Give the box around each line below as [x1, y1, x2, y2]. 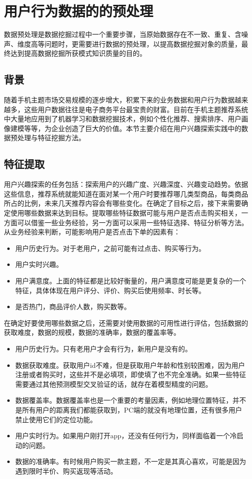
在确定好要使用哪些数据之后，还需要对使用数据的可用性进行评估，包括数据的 [4, 317, 248, 328]
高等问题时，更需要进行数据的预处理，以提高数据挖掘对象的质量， [31, 38, 241, 49]
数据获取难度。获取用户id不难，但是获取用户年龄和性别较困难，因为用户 [15, 360, 245, 370]
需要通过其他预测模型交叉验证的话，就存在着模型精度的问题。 [15, 379, 212, 389]
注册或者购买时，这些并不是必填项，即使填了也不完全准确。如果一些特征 [15, 369, 246, 380]
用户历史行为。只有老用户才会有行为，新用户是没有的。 [15, 344, 192, 353]
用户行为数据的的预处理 [4, 1, 154, 21]
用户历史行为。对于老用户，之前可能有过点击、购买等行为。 [15, 243, 205, 253]
